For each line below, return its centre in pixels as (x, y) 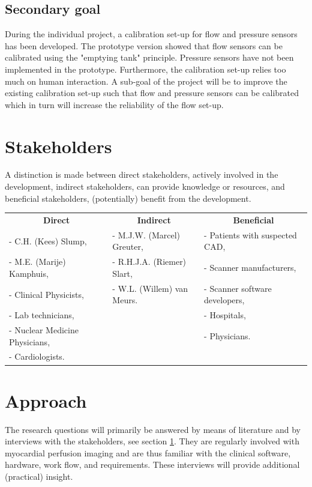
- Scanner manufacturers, (250, 268)
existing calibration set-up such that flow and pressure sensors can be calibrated (152, 93)
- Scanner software (238, 288)
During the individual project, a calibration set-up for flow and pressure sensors (151, 34)
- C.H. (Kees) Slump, (48, 240)
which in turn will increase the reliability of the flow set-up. (114, 104)
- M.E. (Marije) (37, 262)
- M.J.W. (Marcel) (146, 234)
